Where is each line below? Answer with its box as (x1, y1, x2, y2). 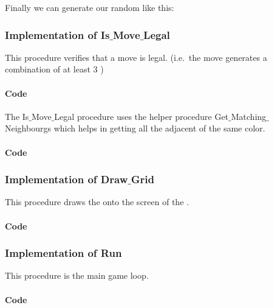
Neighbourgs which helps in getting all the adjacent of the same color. (5, 122, 265, 135)
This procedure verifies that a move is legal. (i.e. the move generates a (5, 51, 267, 63)
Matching (231, 110, 267, 122)
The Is (5, 110, 29, 122)
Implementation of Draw (5, 172, 128, 187)
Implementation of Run (5, 245, 122, 261)
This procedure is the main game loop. (5, 269, 149, 282)
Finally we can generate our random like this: (5, 1, 174, 13)
